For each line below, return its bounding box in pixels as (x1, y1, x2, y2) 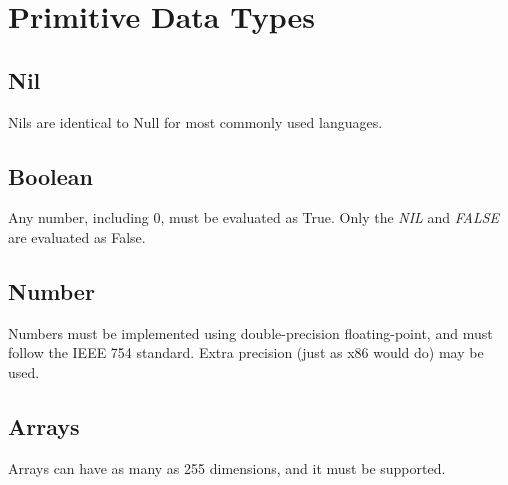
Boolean (8, 160, 93, 191)
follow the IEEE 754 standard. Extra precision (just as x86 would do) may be (8, 342, 484, 363)
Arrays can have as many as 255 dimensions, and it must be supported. (8, 457, 446, 478)
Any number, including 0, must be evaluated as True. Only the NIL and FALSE (8, 207, 500, 228)
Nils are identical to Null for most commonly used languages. (8, 111, 383, 132)
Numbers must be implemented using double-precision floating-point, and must (8, 322, 493, 343)
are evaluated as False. (8, 226, 146, 247)
